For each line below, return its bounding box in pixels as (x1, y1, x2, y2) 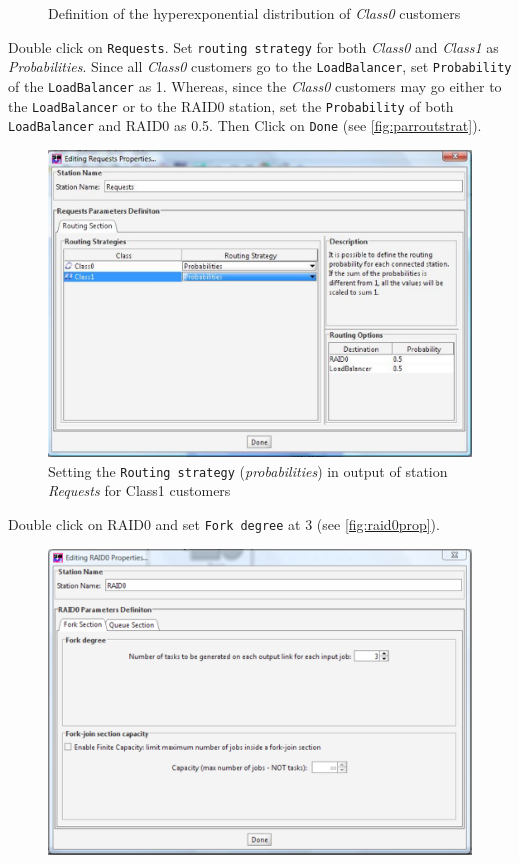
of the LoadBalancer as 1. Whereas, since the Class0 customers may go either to (8, 75, 502, 96)
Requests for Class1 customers (48, 480, 231, 501)
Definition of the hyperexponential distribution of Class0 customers (48, 3, 461, 23)
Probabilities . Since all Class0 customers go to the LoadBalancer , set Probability (8, 56, 512, 77)
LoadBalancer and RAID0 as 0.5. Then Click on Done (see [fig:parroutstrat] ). (8, 115, 482, 136)
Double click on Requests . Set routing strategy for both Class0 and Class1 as (8, 36, 499, 57)
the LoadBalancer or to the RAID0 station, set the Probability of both (8, 95, 454, 116)
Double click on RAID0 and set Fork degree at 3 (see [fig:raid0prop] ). (8, 513, 440, 534)
